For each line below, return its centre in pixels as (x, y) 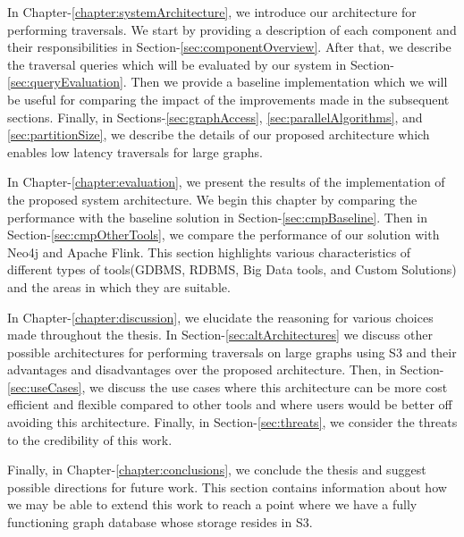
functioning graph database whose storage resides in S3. (160, 522)
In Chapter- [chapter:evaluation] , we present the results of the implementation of (226, 182)
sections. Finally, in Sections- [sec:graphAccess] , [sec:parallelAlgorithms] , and (215, 117)
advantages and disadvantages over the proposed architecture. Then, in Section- (226, 369)
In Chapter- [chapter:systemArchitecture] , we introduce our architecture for (212, 12)
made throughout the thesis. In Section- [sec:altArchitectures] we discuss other (220, 335)
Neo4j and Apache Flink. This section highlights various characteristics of (209, 252)
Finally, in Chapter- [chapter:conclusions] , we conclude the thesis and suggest (217, 470)
